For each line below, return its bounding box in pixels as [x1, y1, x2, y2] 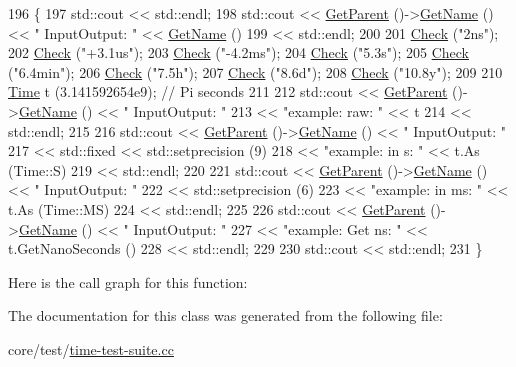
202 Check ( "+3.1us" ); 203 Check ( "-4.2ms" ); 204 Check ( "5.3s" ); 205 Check [8, 42, 469, 63]
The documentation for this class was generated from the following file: [8, 305, 443, 326]
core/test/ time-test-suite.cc [8, 338, 174, 359]
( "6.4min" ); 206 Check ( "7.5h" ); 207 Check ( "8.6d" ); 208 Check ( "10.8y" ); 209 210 [8, 61, 503, 82]
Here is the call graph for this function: [8, 271, 248, 292]
